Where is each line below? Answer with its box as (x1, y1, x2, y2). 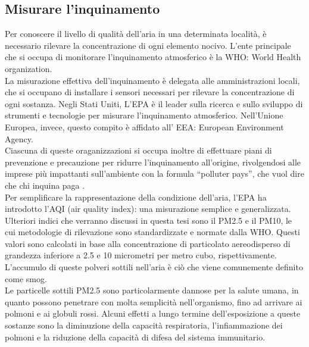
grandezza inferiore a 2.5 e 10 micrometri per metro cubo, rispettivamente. (5, 249, 277, 261)
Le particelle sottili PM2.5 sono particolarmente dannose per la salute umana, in (5, 284, 299, 296)
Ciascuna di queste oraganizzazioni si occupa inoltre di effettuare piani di (5, 144, 272, 157)
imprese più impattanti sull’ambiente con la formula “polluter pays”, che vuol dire (5, 167, 304, 180)
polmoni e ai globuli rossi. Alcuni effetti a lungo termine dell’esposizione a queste (5, 307, 301, 320)
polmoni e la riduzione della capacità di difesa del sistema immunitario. (5, 330, 266, 343)
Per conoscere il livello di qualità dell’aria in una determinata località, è (5, 27, 267, 40)
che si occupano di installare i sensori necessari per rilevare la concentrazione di (5, 86, 295, 98)
